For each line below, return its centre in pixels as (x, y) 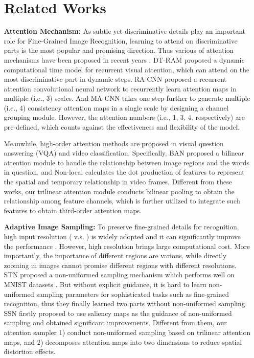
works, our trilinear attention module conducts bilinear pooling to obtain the (119, 191)
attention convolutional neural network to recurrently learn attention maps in (120, 88)
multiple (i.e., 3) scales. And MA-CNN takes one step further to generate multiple (127, 98)
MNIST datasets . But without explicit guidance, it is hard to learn (105, 284)
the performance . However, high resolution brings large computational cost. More (127, 246)
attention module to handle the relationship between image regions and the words (127, 162)
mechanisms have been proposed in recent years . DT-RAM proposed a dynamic (124, 59)
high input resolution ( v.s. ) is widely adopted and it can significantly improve (122, 236)
